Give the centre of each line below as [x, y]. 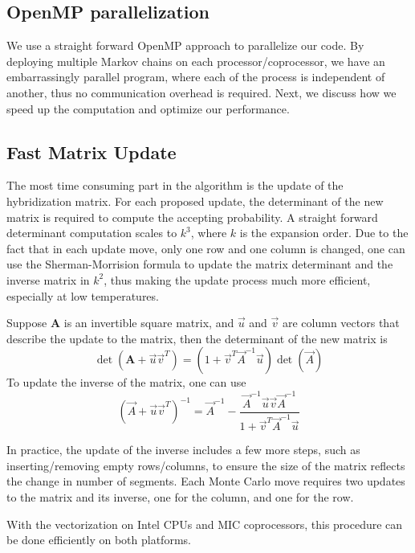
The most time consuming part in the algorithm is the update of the [175, 185]
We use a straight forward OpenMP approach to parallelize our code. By [185, 45]
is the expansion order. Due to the [324, 233]
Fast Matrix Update [92, 152]
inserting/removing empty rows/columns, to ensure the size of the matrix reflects [206, 465]
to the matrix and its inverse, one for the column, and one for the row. [180, 497]
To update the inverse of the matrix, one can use [126, 382]
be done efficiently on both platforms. [99, 540]
